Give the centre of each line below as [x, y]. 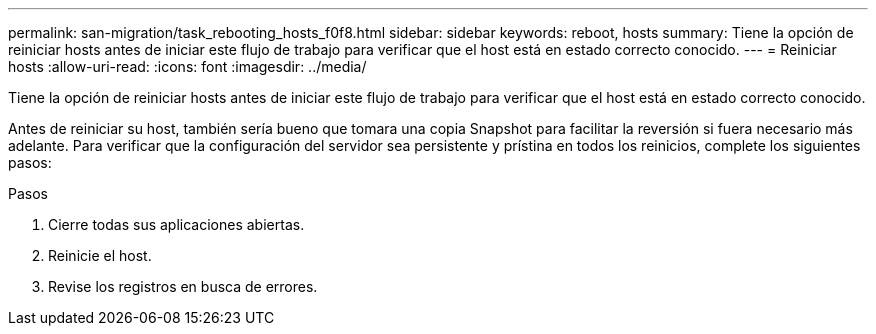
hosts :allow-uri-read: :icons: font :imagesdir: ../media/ [187, 66]
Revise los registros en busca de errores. [183, 286]
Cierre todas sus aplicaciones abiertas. [176, 224]
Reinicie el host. [100, 255]
